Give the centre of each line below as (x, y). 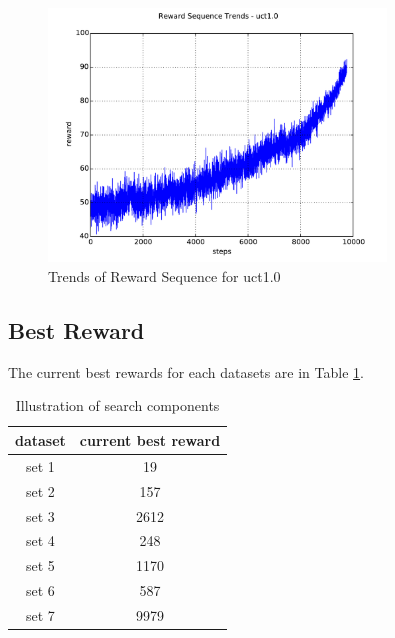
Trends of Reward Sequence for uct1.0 (164, 275)
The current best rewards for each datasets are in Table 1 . (186, 371)
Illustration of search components (117, 405)
